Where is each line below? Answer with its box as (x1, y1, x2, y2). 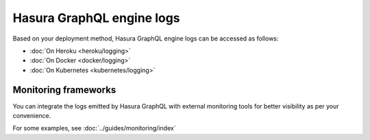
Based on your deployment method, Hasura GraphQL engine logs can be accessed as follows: (12, 34, 279, 43)
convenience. (12, 112, 51, 120)
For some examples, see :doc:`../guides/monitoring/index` (12, 124, 176, 132)
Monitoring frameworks (12, 84, 116, 95)
